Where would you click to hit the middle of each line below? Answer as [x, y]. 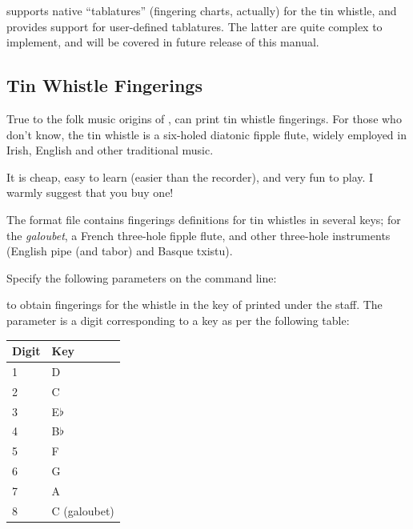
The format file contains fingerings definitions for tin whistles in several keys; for [204, 219]
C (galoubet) [83, 510]
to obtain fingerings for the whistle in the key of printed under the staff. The [194, 305]
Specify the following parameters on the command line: [142, 277]
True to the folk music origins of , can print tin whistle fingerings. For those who [204, 118]
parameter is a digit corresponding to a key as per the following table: [178, 320]
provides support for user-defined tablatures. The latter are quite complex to [194, 26]
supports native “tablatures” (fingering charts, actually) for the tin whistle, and [202, 10]
